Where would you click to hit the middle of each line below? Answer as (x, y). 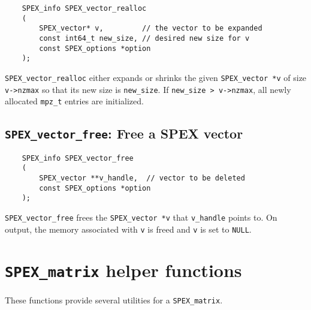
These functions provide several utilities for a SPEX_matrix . (114, 300)
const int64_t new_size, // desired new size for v (144, 38)
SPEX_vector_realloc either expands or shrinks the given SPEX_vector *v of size (156, 77)
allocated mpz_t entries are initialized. (74, 101)
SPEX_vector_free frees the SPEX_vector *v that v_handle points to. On (141, 217)
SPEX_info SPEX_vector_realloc (84, 8)
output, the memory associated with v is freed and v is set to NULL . (128, 229)
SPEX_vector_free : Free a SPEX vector (124, 133)
